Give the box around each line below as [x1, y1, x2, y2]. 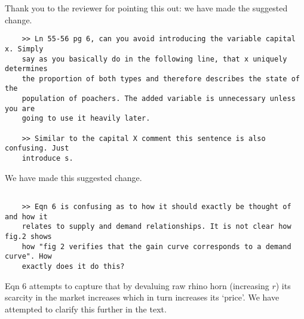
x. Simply [5, 44, 44, 53]
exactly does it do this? [22, 262, 125, 271]
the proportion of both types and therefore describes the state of [22, 74, 300, 83]
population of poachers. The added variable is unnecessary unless [22, 94, 296, 103]
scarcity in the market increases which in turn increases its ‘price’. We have [5, 291, 280, 303]
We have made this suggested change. [5, 171, 142, 183]
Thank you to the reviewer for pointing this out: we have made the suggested [5, 2, 288, 14]
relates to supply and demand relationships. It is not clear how [22, 222, 291, 231]
